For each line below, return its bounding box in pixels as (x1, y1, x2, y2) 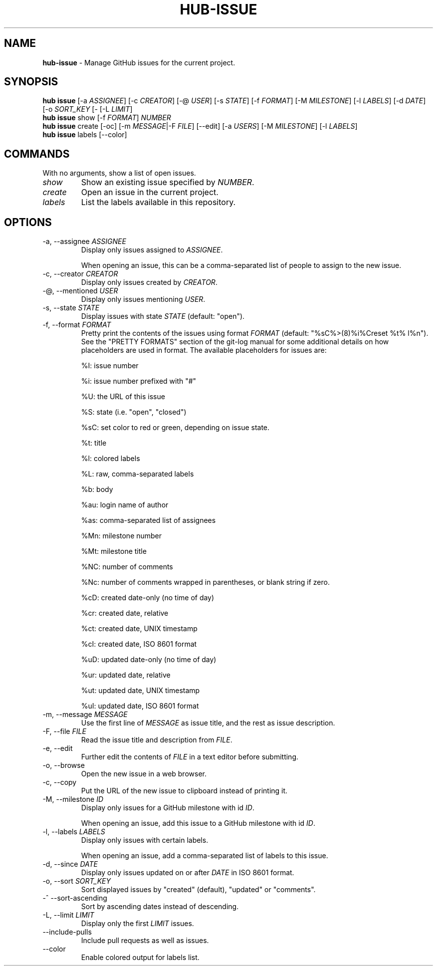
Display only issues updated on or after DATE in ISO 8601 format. (81, 868, 294, 877)
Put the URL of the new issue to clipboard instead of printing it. (81, 786, 288, 795)
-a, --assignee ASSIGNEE (42, 237, 126, 246)
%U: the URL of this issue (81, 392, 165, 401)
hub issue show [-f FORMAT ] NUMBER (42, 113, 171, 122)
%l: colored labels (81, 454, 140, 463)
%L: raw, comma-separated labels (81, 470, 194, 479)
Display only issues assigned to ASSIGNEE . (81, 245, 223, 254)
